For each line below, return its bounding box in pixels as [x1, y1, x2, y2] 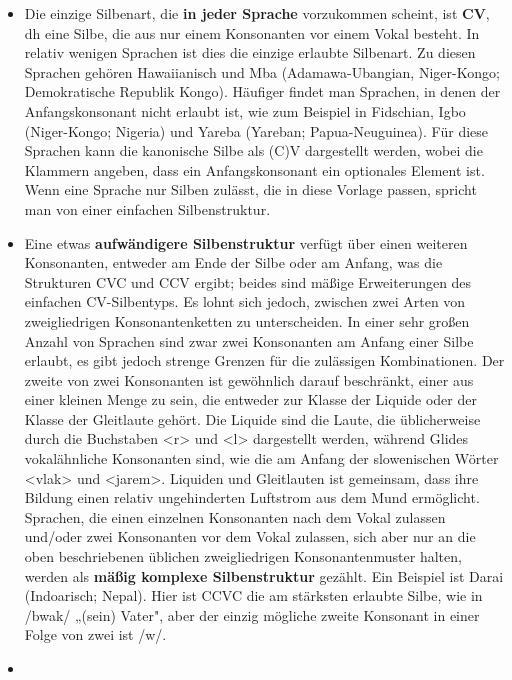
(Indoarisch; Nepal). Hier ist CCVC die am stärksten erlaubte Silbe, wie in [24, 585, 483, 606]
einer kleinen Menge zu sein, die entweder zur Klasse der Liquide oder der [24, 389, 477, 410]
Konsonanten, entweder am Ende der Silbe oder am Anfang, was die [24, 252, 443, 273]
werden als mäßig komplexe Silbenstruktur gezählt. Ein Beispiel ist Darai [24, 565, 504, 586]
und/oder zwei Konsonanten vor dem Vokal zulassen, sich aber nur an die [24, 526, 476, 547]
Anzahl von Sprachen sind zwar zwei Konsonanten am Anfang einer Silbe [24, 330, 474, 351]
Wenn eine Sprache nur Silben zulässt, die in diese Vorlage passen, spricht [24, 179, 477, 200]
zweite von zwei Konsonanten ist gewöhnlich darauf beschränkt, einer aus [24, 369, 474, 390]
